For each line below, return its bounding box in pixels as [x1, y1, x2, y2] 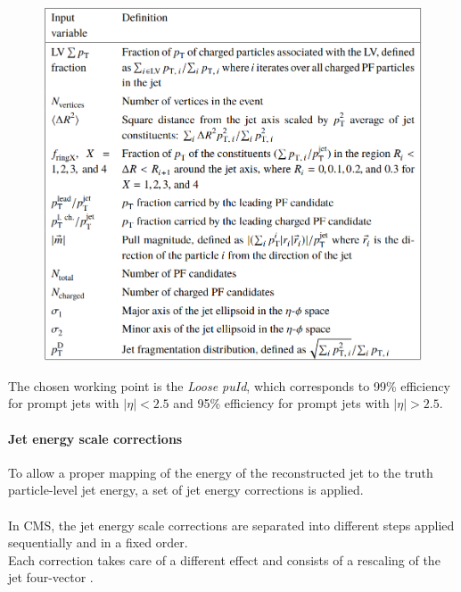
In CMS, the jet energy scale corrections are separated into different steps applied [8, 515, 455, 534]
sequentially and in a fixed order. [8, 533, 188, 552]
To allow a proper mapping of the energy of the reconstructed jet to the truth [8, 463, 433, 481]
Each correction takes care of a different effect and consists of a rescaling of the [8, 550, 440, 569]
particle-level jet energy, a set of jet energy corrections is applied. [8, 480, 364, 499]
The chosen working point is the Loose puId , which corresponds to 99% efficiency [8, 376, 450, 395]
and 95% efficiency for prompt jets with [173, 394, 390, 413]
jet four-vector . [8, 568, 94, 587]
